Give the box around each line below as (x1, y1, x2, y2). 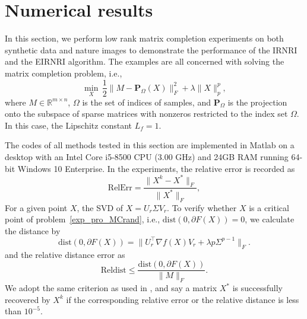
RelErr (107, 183, 132, 192)
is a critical (249, 201, 289, 213)
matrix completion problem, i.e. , (5, 66, 122, 79)
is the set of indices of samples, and (82, 95, 211, 108)
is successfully (232, 282, 283, 294)
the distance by (5, 224, 61, 237)
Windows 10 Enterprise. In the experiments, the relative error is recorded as (17, 162, 295, 174)
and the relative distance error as (5, 248, 125, 260)
